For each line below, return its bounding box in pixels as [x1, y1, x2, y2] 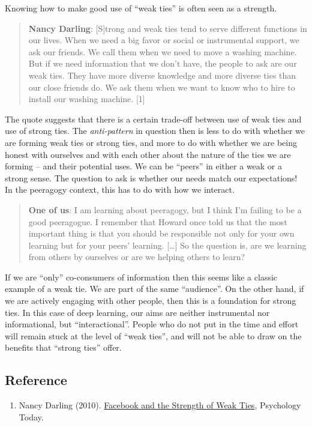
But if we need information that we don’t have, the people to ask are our [28, 57, 297, 70]
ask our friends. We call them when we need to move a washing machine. [28, 45, 297, 58]
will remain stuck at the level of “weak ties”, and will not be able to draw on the [5, 329, 302, 342]
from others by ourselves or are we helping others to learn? [28, 250, 245, 263]
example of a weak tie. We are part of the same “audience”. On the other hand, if [5, 282, 304, 295]
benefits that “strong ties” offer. [5, 341, 122, 354]
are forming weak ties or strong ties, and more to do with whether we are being [5, 136, 297, 148]
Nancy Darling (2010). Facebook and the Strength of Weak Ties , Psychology [19, 399, 301, 411]
